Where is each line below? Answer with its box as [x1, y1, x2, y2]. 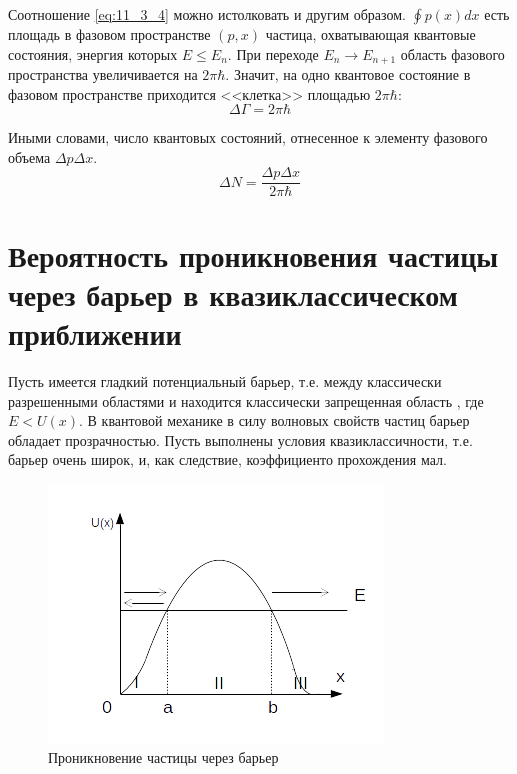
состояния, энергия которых [8, 43, 178, 64]
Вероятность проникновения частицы [8, 234, 499, 275]
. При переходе [227, 43, 319, 64]
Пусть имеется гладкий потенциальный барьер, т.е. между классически [8, 370, 442, 391]
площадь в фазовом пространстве [8, 24, 211, 44]
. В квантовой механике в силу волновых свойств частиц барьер [79, 410, 470, 431]
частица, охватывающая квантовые [265, 24, 476, 44]
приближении [8, 313, 182, 354]
